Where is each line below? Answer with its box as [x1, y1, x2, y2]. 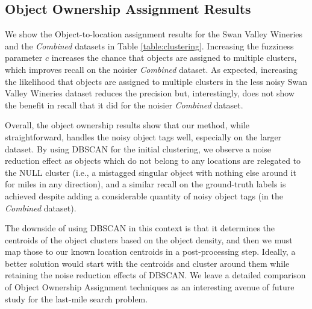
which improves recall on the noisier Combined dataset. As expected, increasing [5, 63, 298, 75]
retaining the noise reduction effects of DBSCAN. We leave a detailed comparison [5, 269, 306, 281]
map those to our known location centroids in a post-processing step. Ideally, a [5, 245, 296, 258]
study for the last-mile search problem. [5, 292, 148, 305]
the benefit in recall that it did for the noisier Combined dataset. [5, 98, 243, 111]
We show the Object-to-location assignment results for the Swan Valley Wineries [5, 28, 303, 40]
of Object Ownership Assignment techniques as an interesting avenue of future [5, 281, 295, 293]
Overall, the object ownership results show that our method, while [5, 119, 250, 131]
